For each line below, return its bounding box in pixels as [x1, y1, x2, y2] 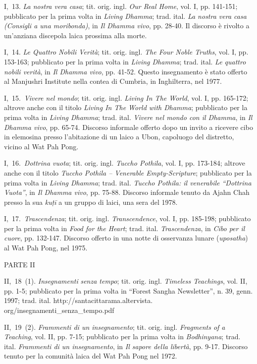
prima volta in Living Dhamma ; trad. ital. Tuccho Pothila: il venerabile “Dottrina [4, 177, 252, 187]
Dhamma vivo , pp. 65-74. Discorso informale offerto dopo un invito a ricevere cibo [4, 121, 253, 132]
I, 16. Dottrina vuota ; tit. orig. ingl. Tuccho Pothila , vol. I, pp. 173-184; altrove [4, 158, 246, 168]
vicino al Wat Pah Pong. [4, 141, 79, 151]
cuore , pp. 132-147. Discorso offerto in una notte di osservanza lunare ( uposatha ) [4, 233, 248, 243]
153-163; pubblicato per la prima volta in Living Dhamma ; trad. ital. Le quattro [4, 56, 246, 66]
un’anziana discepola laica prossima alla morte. [4, 30, 147, 40]
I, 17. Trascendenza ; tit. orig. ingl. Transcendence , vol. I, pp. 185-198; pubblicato [4, 213, 251, 224]
